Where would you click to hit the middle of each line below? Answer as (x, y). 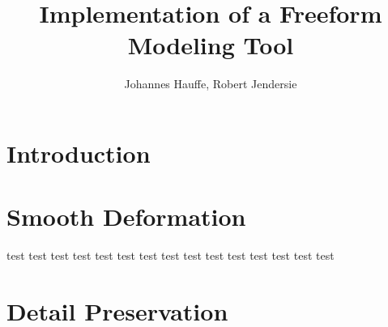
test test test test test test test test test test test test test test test (171, 255)
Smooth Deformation (126, 217)
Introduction (79, 153)
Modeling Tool (211, 45)
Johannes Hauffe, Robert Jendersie (211, 84)
